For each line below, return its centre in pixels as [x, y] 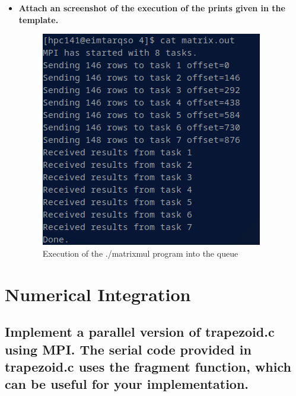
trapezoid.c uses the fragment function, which [148, 366]
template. [39, 19]
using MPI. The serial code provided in [128, 349]
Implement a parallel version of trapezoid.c [140, 332]
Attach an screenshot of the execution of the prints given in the [152, 8]
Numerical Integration [98, 294]
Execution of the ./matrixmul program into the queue [140, 253]
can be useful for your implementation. [127, 384]
